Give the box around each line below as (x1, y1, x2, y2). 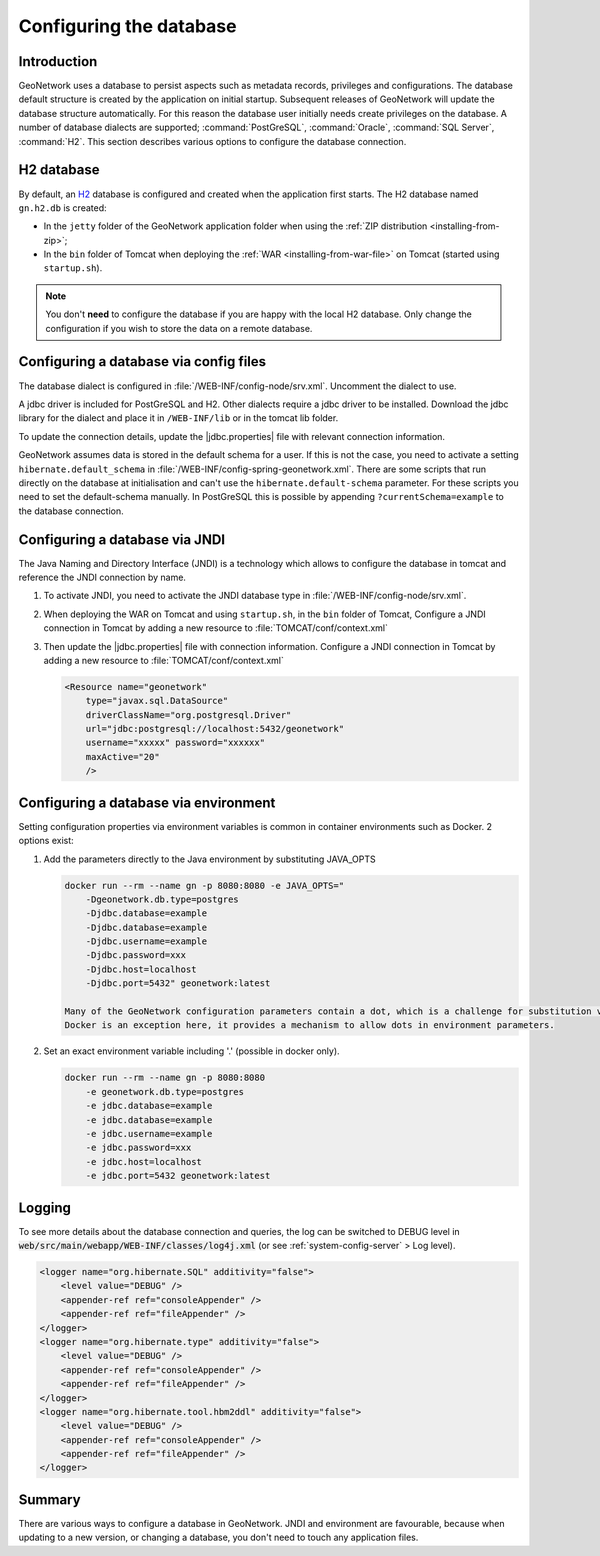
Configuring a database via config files (18, 353, 267, 370)
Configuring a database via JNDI (18, 531, 225, 548)
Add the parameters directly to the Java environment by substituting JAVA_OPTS (43, 853, 377, 865)
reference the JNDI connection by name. (18, 571, 187, 583)
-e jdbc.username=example (85, 1128, 213, 1139)
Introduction (18, 53, 98, 70)
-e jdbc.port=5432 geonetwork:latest (85, 1170, 271, 1182)
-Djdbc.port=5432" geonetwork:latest (85, 978, 271, 989)
